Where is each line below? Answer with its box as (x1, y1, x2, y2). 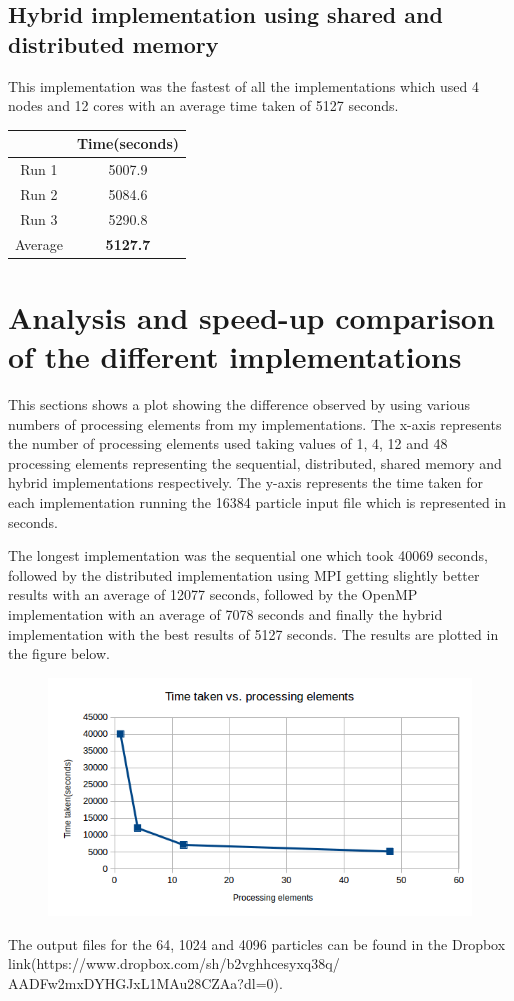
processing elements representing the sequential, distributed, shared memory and (8, 452, 502, 473)
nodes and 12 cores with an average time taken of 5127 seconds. (8, 95, 399, 116)
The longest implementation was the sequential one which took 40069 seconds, (8, 545, 488, 566)
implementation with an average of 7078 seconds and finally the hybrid (8, 604, 443, 624)
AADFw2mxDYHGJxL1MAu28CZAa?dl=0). (8, 972, 283, 993)
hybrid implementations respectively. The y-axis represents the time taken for (8, 472, 484, 493)
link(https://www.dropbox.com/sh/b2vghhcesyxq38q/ (8, 953, 340, 974)
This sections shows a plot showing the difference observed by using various (8, 394, 470, 415)
